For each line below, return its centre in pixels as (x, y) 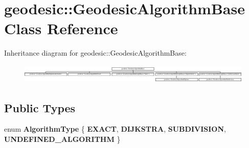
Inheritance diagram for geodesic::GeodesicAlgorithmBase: (95, 53)
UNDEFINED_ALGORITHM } (62, 139)
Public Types (40, 107)
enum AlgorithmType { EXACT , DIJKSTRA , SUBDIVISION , (115, 129)
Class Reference (61, 28)
